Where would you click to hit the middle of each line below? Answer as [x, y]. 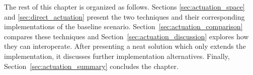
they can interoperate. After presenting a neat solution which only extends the [125, 46]
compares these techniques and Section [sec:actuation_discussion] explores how [126, 36]
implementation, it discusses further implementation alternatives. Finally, [117, 56]
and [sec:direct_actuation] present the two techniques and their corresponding [124, 16]
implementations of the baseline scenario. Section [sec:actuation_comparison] [123, 26]
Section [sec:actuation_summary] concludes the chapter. [91, 66]
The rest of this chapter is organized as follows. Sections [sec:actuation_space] [124, 7]
